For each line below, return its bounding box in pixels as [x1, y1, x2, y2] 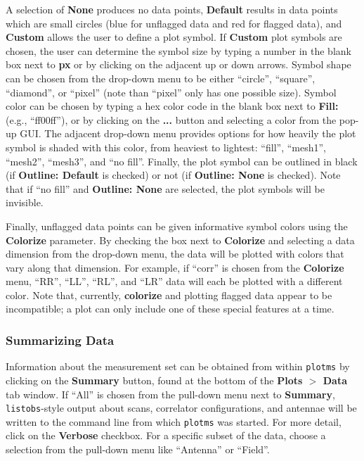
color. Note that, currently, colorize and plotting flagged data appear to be [6, 287, 332, 302]
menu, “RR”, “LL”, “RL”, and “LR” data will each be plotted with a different [6, 274, 343, 289]
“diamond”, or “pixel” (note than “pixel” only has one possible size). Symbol [6, 84, 337, 99]
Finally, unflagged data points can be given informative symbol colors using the [6, 218, 348, 233]
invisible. [6, 195, 44, 210]
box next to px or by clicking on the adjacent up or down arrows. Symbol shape [6, 57, 351, 72]
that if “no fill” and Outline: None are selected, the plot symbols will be [6, 181, 325, 196]
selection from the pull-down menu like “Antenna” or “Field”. [6, 442, 270, 457]
